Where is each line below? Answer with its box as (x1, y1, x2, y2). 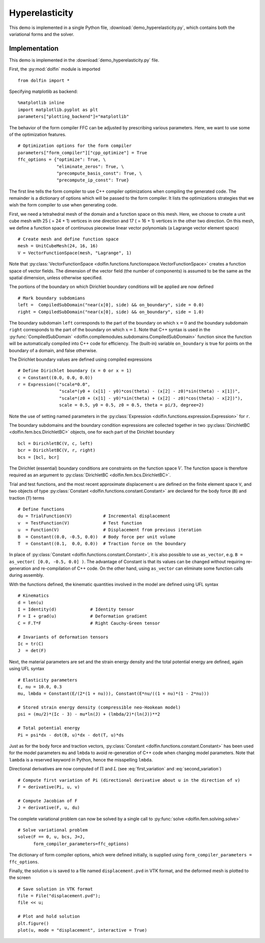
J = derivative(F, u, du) (18, 805, 80, 811)
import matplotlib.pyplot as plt (18, 107, 98, 113)
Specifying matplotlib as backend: (9, 88, 78, 94)
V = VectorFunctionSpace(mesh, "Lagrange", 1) (18, 250, 132, 256)
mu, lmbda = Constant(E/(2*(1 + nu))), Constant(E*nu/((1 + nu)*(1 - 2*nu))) (18, 691, 210, 697)
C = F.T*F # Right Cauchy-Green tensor (18, 620, 160, 626)
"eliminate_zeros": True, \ (56, 164, 124, 169)
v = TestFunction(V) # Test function (18, 520, 142, 526)
